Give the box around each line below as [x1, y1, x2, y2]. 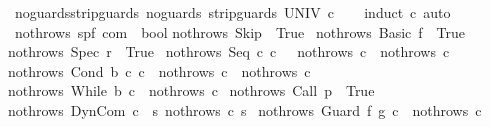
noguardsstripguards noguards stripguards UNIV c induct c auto [14, 2, 451, 22]
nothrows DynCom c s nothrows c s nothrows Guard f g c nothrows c [8, 99, 482, 120]
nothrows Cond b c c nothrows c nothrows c [8, 60, 311, 81]
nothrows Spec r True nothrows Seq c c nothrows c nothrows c [8, 41, 450, 62]
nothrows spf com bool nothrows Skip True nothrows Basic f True [14, 21, 465, 42]
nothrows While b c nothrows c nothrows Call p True [8, 80, 375, 101]
